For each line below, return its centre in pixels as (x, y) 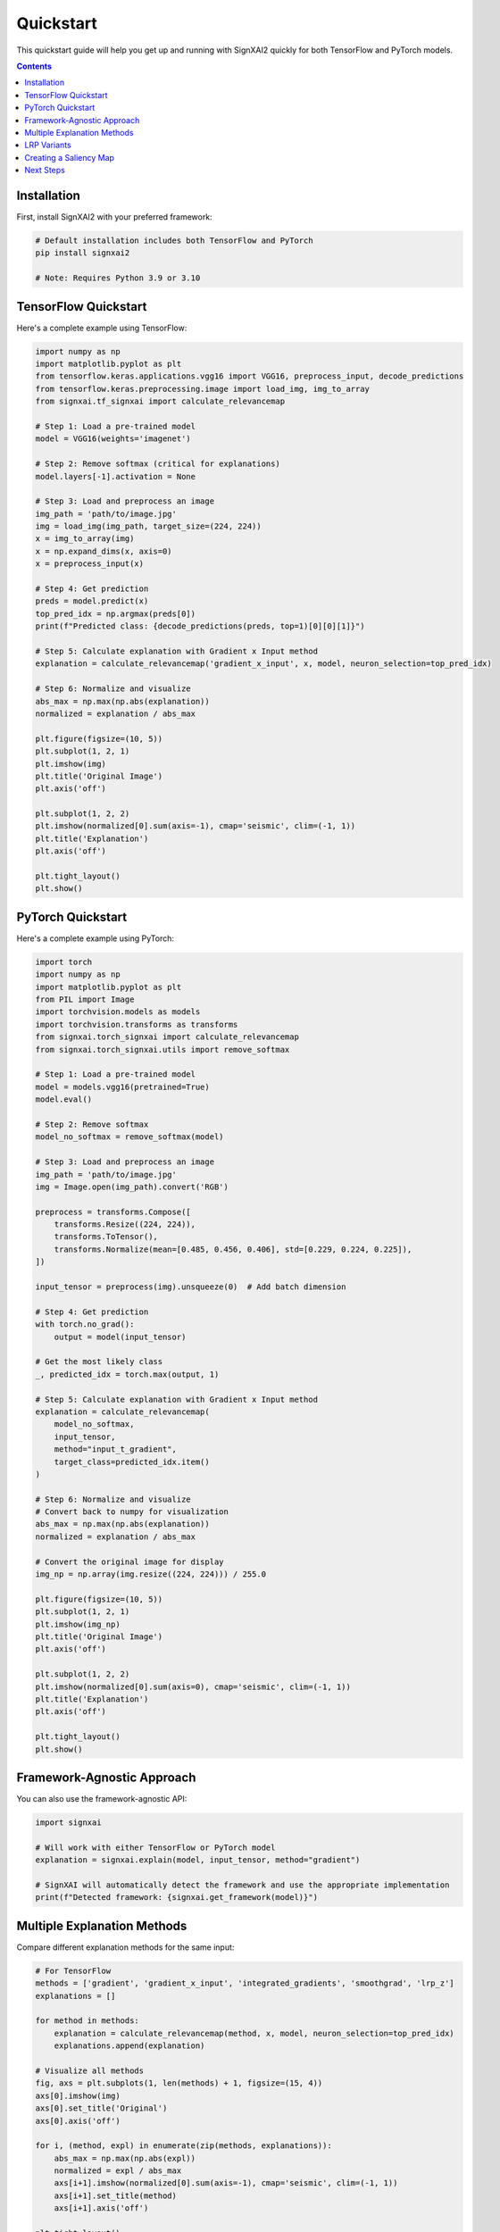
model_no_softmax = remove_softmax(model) (129, 1137)
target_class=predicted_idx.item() (132, 1462)
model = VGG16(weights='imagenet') (113, 439)
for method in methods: (87, 2021)
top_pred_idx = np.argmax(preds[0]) (116, 613)
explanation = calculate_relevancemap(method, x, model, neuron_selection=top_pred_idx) (254, 2033)
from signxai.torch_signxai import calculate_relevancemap (167, 1037)
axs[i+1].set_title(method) (116, 2195)
